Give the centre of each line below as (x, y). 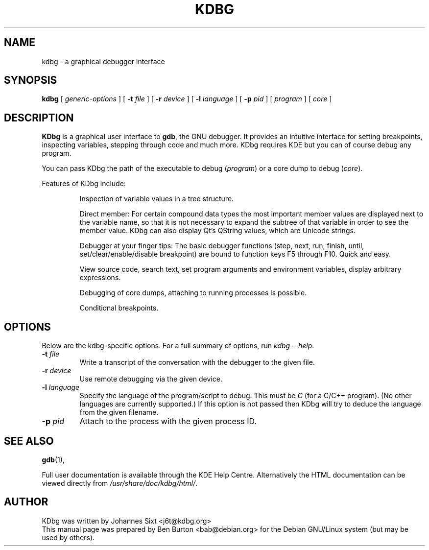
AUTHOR (26, 502)
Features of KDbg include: (84, 184)
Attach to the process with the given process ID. (168, 421)
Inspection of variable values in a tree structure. (157, 199)
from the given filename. (119, 412)
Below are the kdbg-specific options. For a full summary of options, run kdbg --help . (178, 346)
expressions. (100, 278)
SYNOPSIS (31, 80)
